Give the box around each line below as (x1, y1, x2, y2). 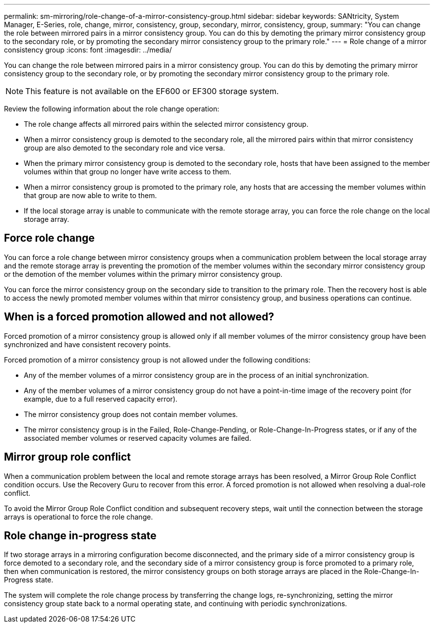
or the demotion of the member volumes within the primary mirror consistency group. (4, 269, 283, 278)
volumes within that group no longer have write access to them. (24, 167, 231, 176)
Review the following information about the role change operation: (4, 104, 219, 113)
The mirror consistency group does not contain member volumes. (24, 410, 238, 418)
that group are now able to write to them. (24, 191, 157, 200)
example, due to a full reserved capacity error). (24, 394, 178, 403)
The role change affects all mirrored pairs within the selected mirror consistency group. (24, 120, 309, 128)
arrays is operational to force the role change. (4, 512, 153, 521)
